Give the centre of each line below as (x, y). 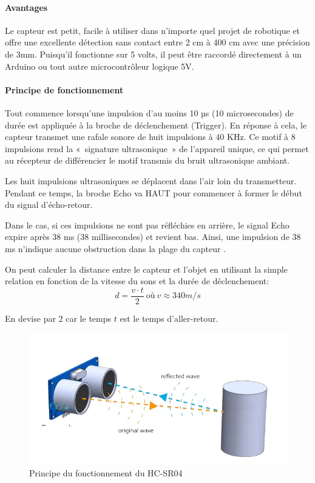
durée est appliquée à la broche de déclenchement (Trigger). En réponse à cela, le (156, 125)
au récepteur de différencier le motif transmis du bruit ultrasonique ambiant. (147, 160)
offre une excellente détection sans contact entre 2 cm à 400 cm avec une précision (157, 42)
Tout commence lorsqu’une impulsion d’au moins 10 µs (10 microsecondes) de (149, 112)
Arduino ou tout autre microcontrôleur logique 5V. (100, 66)
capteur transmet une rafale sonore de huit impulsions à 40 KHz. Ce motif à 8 (150, 137)
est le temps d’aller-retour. (169, 318)
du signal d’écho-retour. (49, 205)
